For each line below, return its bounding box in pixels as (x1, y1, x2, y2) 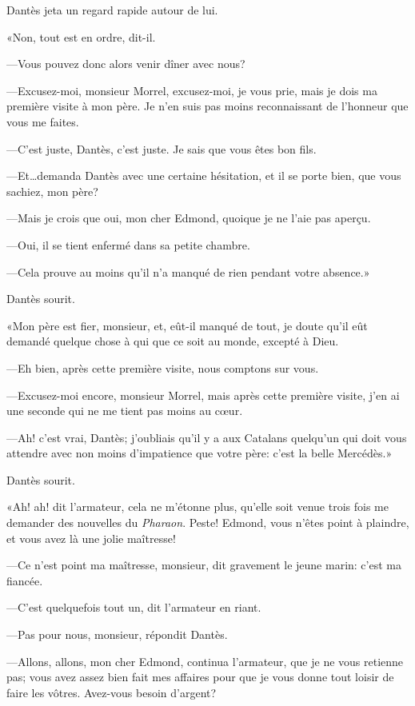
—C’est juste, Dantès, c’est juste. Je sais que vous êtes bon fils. (6, 140, 317, 157)
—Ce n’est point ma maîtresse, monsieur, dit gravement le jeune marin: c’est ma (6, 556, 401, 573)
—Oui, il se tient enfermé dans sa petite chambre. (6, 236, 250, 253)
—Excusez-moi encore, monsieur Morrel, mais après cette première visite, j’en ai (6, 386, 400, 403)
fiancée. (6, 572, 43, 588)
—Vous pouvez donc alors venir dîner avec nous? (6, 55, 245, 72)
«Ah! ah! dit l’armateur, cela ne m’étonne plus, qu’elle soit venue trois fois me (6, 498, 389, 515)
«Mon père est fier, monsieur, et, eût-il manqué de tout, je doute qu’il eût (6, 317, 368, 333)
